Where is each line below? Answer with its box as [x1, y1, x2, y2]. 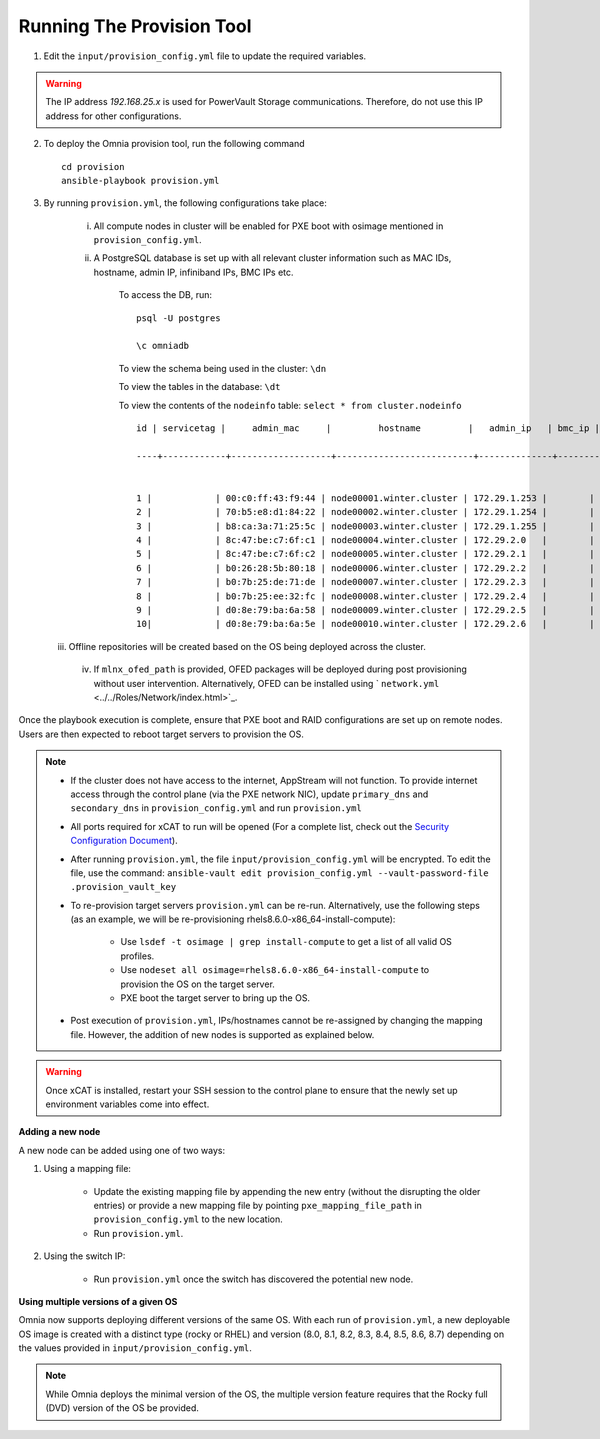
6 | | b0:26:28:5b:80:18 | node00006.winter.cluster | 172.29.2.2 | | [136, 562, 595, 574]
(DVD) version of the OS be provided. [45, 1402, 200, 1414]
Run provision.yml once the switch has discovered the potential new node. [93, 1273, 414, 1285]
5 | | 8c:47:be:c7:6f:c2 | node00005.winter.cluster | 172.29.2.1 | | [136, 548, 595, 560]
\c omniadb [136, 340, 190, 352]
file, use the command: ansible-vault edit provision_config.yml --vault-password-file [70, 866, 489, 879]
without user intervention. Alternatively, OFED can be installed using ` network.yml [93, 677, 440, 689]
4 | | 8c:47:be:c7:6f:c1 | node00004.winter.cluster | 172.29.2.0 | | [136, 535, 595, 546]
